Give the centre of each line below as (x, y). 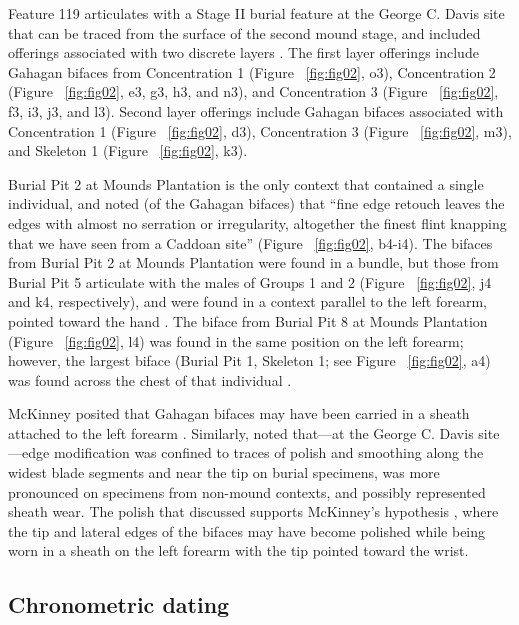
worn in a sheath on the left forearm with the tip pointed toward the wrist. (238, 550)
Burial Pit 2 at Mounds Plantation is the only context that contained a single (246, 183)
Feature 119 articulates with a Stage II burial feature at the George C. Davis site (256, 13)
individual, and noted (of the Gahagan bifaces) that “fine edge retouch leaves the (256, 203)
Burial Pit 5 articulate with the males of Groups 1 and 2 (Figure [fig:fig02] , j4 (250, 281)
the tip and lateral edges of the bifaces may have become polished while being (247, 530)
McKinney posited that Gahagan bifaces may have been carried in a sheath (239, 413)
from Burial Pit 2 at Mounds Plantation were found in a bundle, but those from (253, 262)
